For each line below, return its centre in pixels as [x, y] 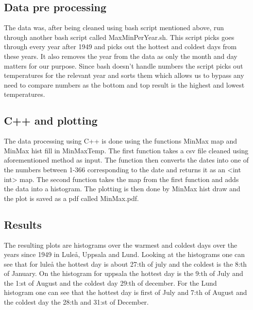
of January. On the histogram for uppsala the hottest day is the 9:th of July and [124, 273]
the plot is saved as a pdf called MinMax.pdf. [71, 198]
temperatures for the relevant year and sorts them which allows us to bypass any [124, 75]
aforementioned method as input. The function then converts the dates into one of [126, 160]
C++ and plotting [51, 120]
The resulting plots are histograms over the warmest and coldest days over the [121, 245]
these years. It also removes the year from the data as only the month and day [121, 56]
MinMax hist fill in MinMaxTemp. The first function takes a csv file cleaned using [126, 150]
